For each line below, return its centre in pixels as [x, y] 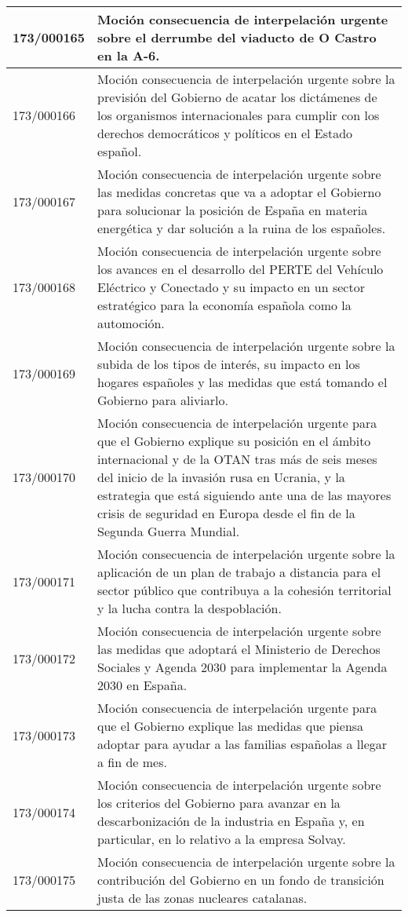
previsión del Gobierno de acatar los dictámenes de [237, 97]
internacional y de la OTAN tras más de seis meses [237, 459]
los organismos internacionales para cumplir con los [239, 115]
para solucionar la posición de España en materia [233, 210]
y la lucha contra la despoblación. [189, 608]
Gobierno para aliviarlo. [163, 400]
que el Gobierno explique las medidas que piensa [231, 726]
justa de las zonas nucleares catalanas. [202, 898]
